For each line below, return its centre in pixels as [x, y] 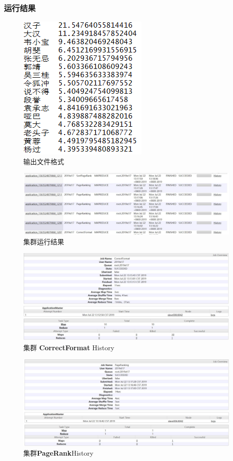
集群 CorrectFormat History [69, 347]
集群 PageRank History [58, 452]
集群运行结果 [44, 241]
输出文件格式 [44, 161]
